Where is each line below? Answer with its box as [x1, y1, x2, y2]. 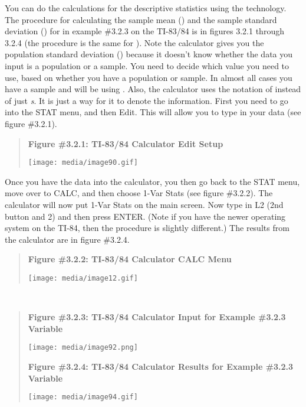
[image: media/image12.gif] [28, 273, 138, 282]
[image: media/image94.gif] [28, 393, 138, 402]
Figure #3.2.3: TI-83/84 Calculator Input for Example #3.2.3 [28, 311, 286, 323]
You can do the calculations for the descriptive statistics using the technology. [5, 2, 287, 14]
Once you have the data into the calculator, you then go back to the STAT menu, [5, 175, 300, 187]
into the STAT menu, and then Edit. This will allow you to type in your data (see [5, 106, 301, 118]
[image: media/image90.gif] [28, 158, 138, 167]
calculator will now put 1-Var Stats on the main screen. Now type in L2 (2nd [5, 198, 284, 210]
